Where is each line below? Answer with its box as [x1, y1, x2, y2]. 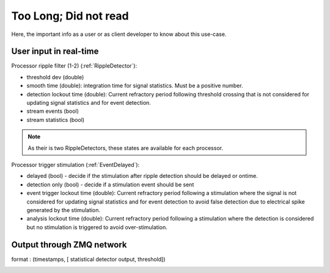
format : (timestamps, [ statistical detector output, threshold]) [11, 255, 166, 263]
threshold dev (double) [26, 73, 84, 80]
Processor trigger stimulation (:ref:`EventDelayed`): [11, 161, 140, 168]
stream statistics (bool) [26, 116, 85, 123]
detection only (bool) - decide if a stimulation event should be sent [26, 180, 194, 188]
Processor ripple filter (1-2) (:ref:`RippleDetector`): [11, 62, 137, 69]
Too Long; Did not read [11, 9, 129, 23]
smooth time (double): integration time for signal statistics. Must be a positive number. [26, 82, 244, 90]
